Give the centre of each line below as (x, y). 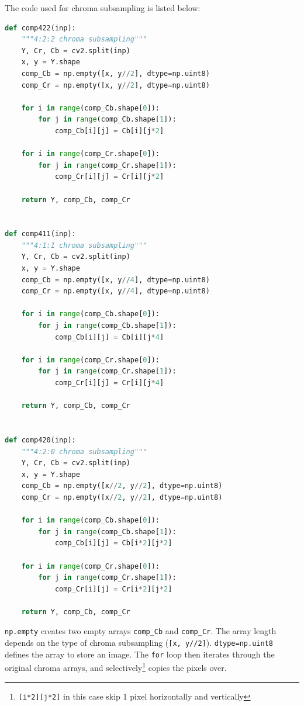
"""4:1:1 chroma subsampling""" (84, 245)
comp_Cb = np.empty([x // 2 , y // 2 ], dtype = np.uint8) (122, 486)
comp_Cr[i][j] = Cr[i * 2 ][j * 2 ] (113, 589)
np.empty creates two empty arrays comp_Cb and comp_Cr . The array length (141, 631)
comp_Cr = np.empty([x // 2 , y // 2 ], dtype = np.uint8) (122, 497)
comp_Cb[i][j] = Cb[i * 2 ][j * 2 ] (113, 543)
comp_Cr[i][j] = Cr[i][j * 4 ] (109, 383)
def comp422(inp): (40, 28)
